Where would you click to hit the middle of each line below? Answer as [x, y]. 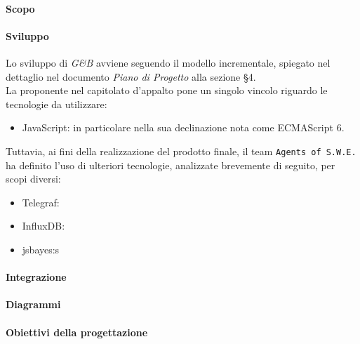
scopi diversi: [33, 179]
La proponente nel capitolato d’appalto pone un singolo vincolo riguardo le [167, 90]
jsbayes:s [41, 249]
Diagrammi [33, 304]
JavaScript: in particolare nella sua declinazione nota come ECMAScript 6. [183, 127]
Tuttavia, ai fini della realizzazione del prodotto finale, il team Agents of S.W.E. [181, 151]
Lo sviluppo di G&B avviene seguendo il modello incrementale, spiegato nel [168, 62]
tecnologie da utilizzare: [56, 104]
